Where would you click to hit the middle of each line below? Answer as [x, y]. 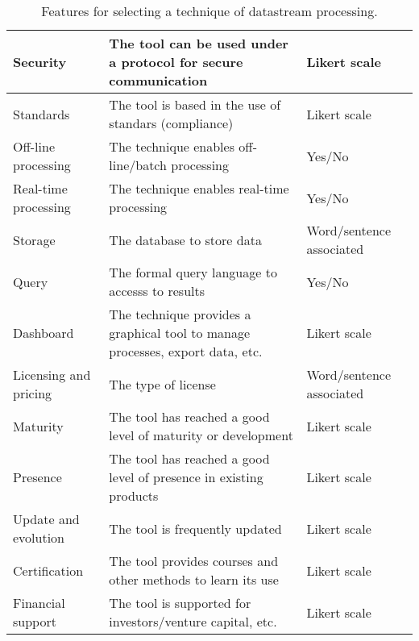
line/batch [138, 165]
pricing [33, 393]
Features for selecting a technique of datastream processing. [209, 11]
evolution [39, 537]
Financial [39, 603]
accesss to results [157, 291]
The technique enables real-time [199, 188]
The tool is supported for [180, 603]
